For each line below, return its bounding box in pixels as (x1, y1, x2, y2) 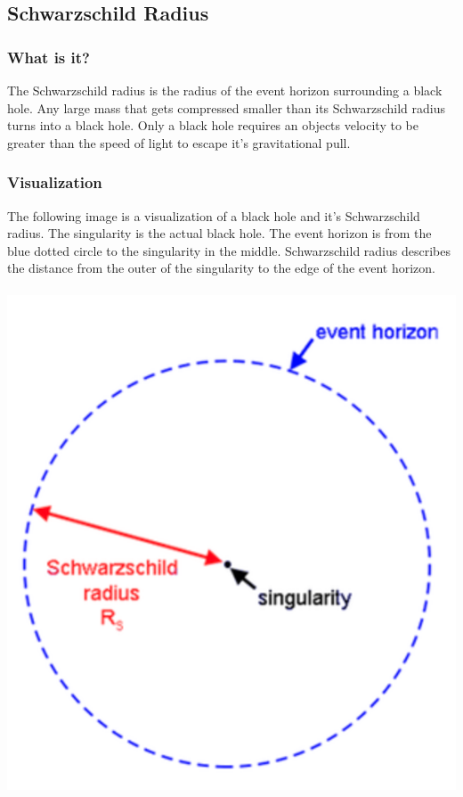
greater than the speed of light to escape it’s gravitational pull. (7, 133, 351, 152)
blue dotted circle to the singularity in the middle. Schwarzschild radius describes (7, 241, 451, 259)
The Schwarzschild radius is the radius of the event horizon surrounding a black (7, 81, 443, 99)
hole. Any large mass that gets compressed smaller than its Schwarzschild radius (7, 98, 445, 117)
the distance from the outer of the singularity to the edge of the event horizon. (7, 259, 435, 277)
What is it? (7, 45, 90, 68)
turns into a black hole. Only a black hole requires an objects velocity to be (7, 116, 418, 135)
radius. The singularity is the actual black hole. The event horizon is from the (7, 224, 432, 242)
